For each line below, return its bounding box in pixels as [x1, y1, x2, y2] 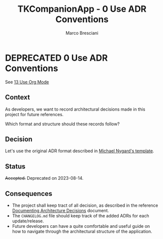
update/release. [12, 218, 44, 224]
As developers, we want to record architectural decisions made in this [5, 106, 145, 112]
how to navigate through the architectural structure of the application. [12, 228, 152, 234]
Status [5, 162, 26, 170]
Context [5, 93, 30, 101]
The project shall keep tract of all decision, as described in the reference [12, 202, 159, 208]
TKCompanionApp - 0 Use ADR [17, 3, 147, 15]
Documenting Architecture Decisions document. [12, 207, 109, 214]
